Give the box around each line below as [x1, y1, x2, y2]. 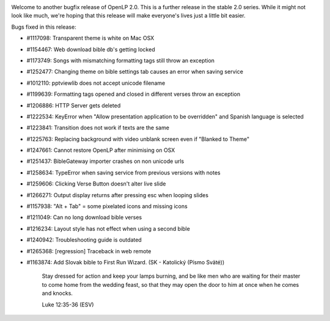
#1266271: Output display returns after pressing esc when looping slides [26, 191, 209, 198]
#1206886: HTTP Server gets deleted [26, 101, 121, 109]
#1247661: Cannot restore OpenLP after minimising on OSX [26, 146, 175, 154]
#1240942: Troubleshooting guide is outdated [26, 236, 142, 243]
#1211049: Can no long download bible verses [26, 214, 142, 221]
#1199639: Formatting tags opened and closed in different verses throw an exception [26, 90, 241, 98]
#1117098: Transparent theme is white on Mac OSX [26, 34, 155, 42]
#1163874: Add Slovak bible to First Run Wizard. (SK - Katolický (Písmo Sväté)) [26, 258, 225, 265]
